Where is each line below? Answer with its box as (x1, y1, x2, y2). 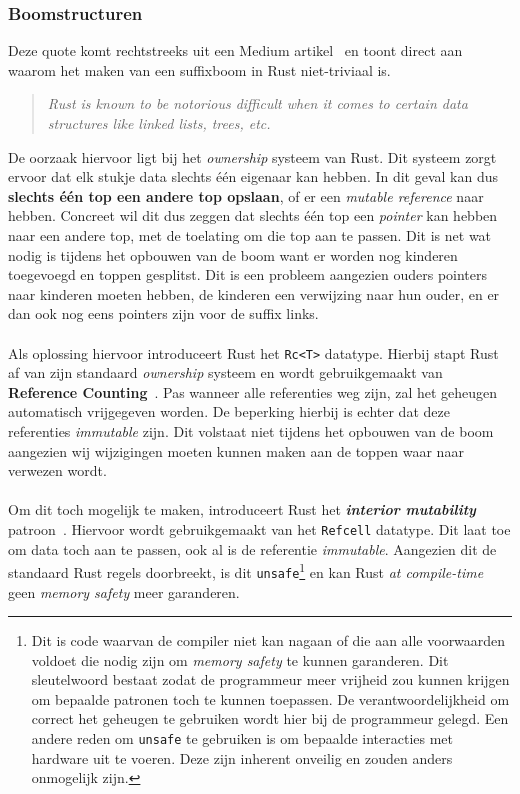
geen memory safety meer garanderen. (8, 581, 240, 602)
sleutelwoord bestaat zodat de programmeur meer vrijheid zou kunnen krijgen (31, 669, 510, 690)
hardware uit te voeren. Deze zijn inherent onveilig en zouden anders (31, 747, 453, 768)
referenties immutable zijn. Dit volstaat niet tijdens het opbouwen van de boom (8, 420, 494, 441)
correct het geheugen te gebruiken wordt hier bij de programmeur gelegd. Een (31, 708, 509, 729)
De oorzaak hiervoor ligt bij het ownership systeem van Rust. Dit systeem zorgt (8, 146, 497, 167)
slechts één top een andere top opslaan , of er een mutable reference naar (8, 185, 484, 206)
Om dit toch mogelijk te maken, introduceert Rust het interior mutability (8, 499, 476, 520)
